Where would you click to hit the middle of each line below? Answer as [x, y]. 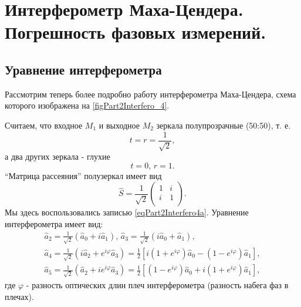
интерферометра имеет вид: [54, 223]
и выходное [119, 125]
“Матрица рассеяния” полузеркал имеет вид [83, 175]
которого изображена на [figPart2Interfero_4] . [87, 105]
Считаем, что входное [44, 125]
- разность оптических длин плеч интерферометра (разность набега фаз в [157, 285]
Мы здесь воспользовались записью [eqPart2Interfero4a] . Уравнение [127, 212]
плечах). [19, 296]
